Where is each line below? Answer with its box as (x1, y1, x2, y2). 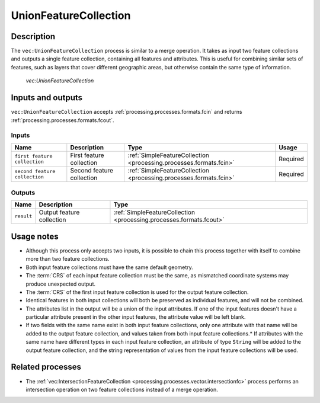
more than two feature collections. (25, 255, 110, 263)
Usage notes (11, 231, 59, 241)
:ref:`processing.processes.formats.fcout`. (11, 116, 114, 124)
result (14, 213, 33, 219)
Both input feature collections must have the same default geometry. (25, 264, 194, 271)
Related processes (11, 362, 81, 372)
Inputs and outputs (11, 92, 83, 103)
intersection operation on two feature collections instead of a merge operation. (25, 386, 219, 393)
